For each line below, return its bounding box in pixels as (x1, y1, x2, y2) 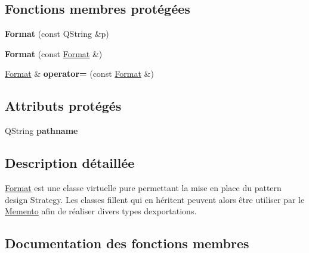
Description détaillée (5, 154, 135, 172)
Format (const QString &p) (5, 27, 109, 40)
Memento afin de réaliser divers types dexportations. (5, 205, 197, 217)
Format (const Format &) (5, 47, 103, 60)
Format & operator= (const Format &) (5, 67, 154, 80)
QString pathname (5, 124, 78, 137)
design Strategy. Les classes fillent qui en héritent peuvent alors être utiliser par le (5, 193, 305, 205)
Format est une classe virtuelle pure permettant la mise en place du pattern (5, 181, 282, 193)
